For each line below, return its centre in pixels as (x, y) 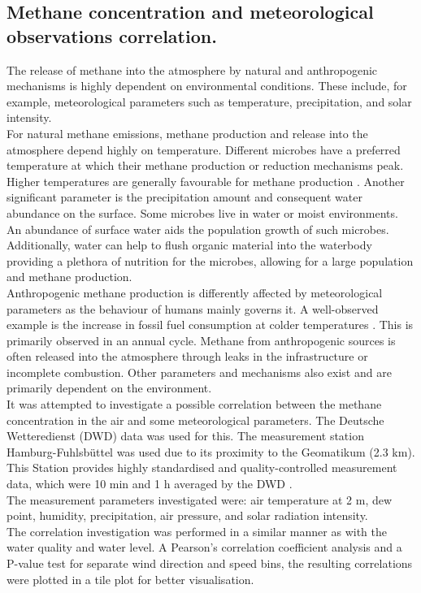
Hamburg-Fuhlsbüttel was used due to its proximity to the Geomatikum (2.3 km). (211, 451)
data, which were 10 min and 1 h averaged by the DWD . (150, 484)
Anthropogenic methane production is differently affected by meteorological (195, 292)
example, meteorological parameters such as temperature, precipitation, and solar (209, 101)
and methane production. (69, 277)
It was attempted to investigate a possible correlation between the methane (194, 404)
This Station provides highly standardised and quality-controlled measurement (202, 467)
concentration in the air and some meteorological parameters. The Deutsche (195, 420)
